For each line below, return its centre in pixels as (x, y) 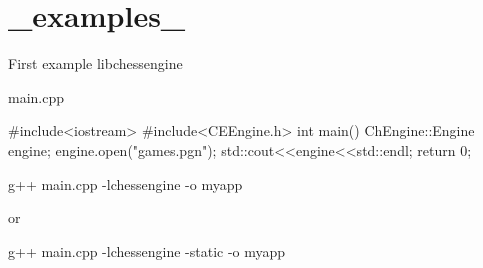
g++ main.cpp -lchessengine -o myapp (125, 183)
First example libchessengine (95, 63)
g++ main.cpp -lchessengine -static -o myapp (147, 250)
